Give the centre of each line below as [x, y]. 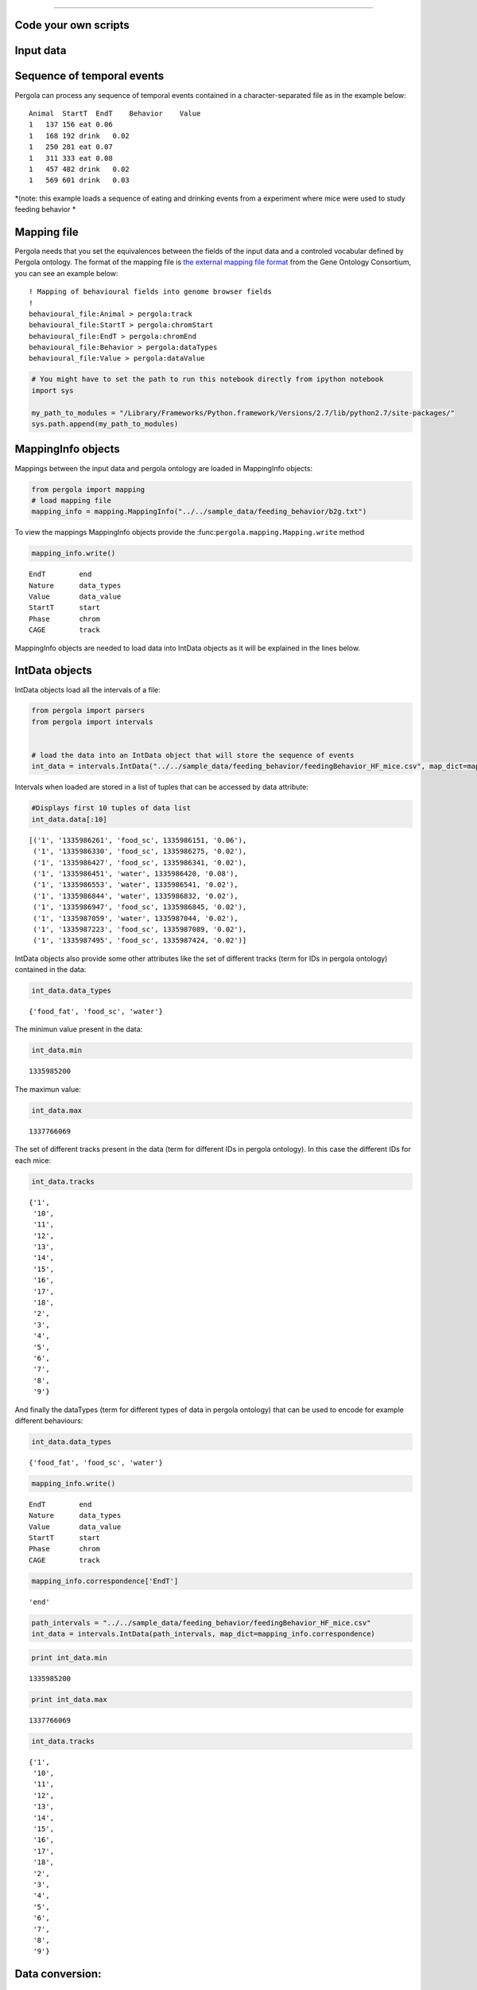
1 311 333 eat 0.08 [71, 158]
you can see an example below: [66, 273]
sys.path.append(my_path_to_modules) [105, 424]
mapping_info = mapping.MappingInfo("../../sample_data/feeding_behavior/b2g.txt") [199, 512]
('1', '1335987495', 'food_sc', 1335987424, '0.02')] [140, 940]
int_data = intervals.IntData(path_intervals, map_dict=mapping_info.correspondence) [203, 1634]
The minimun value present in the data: [79, 1029]
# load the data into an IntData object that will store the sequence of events [193, 755]
